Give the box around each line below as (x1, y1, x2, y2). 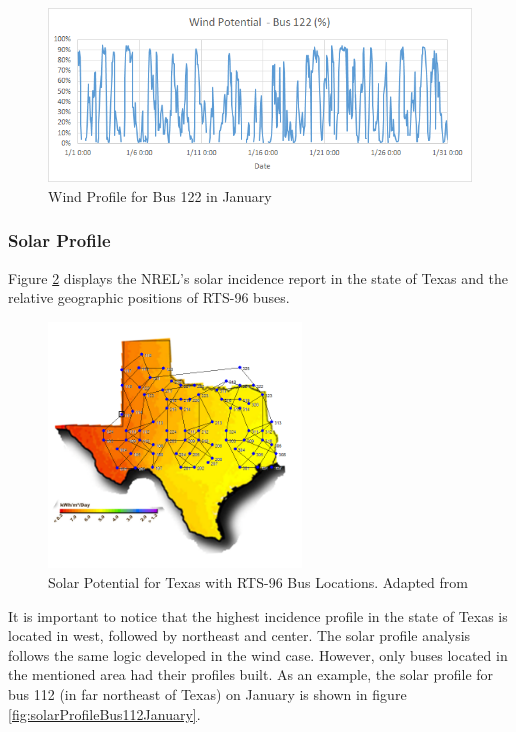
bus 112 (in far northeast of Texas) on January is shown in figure (8, 683, 407, 704)
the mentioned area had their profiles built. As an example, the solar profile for (8, 664, 494, 685)
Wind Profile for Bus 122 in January (48, 185, 272, 206)
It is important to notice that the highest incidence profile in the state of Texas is (8, 605, 508, 626)
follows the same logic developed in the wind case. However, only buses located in (8, 644, 508, 665)
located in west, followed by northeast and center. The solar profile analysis (8, 625, 471, 646)
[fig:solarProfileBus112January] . (8, 703, 201, 724)
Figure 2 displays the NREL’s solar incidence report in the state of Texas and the (8, 267, 508, 288)
